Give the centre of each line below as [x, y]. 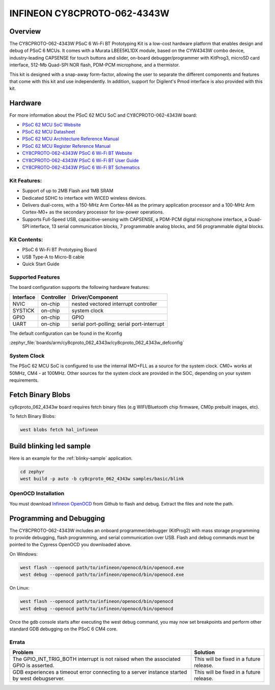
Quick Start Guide [41, 264]
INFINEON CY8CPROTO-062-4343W [90, 13]
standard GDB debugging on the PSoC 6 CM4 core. [63, 629]
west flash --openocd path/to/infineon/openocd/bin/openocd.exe [102, 567]
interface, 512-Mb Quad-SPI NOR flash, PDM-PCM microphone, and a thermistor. [95, 65]
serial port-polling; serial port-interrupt [118, 324]
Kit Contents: [26, 240]
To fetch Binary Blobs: [33, 416]
